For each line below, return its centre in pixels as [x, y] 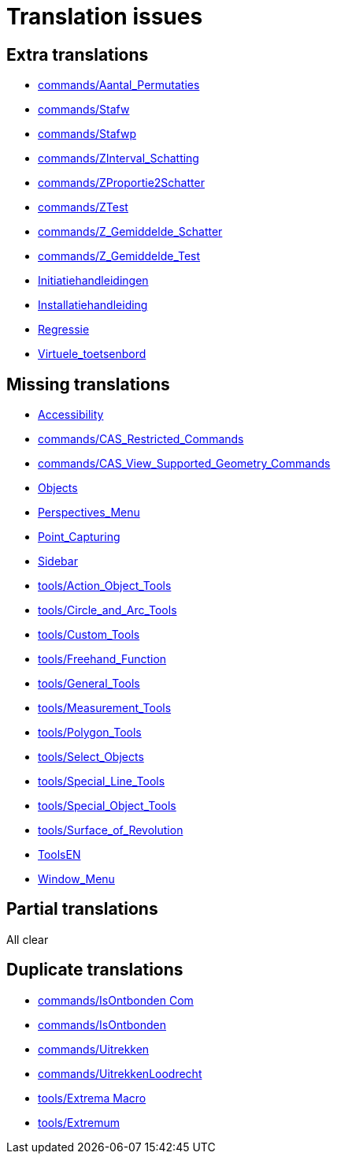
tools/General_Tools [89, 684]
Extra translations [78, 54]
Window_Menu [76, 879]
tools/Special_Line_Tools [102, 781]
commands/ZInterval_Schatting [119, 159]
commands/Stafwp [87, 134]
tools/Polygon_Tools [90, 733]
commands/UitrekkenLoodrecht [120, 1073]
